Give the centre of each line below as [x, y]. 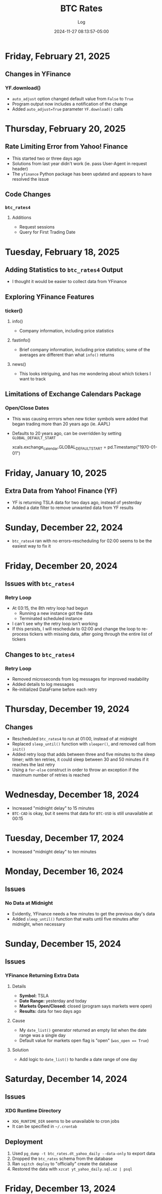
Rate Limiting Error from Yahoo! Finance [66, 147]
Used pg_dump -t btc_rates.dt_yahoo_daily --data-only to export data [83, 1154]
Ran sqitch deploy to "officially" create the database [65, 1164]
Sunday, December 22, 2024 [64, 527]
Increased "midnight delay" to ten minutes [54, 852]
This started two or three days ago [47, 158]
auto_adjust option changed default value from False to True [73, 98]
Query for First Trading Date [47, 232]
